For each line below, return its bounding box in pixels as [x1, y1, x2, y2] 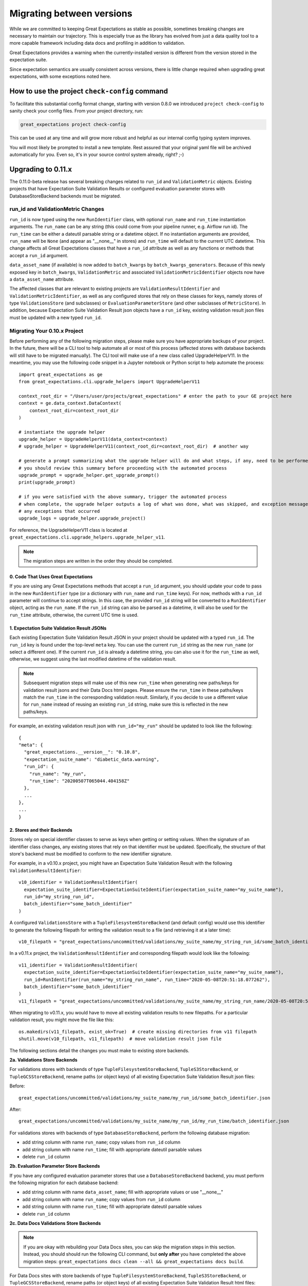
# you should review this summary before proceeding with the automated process [18, 465, 227, 471]
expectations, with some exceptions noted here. [9, 73, 111, 79]
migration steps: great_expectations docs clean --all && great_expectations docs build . [23, 1258, 244, 1264]
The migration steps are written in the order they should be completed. [23, 558, 173, 564]
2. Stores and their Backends [9, 827, 73, 833]
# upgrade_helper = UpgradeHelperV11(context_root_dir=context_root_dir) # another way [18, 443, 249, 450]
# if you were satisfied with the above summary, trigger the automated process [18, 494, 227, 500]
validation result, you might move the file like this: [9, 1016, 114, 1023]
